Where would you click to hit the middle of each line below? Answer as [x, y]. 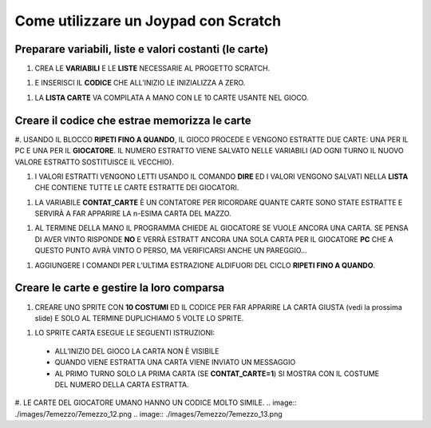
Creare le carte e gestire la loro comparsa [120, 288]
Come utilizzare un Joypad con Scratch [148, 21]
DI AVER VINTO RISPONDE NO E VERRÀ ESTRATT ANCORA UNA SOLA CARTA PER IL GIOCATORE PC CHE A [214, 239]
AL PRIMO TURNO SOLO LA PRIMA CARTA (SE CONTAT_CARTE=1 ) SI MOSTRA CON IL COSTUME [217, 373]
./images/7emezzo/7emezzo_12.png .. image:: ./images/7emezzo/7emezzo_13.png [148, 414]
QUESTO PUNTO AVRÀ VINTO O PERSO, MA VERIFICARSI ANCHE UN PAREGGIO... [171, 251]
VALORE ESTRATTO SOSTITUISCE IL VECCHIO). [95, 162]
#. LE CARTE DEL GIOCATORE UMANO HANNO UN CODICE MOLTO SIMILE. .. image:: [156, 402]
